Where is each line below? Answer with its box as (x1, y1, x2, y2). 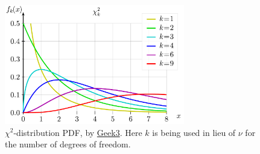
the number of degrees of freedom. (5, 138, 131, 150)
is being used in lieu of (152, 126, 236, 138)
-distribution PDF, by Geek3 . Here (13, 126, 142, 138)
